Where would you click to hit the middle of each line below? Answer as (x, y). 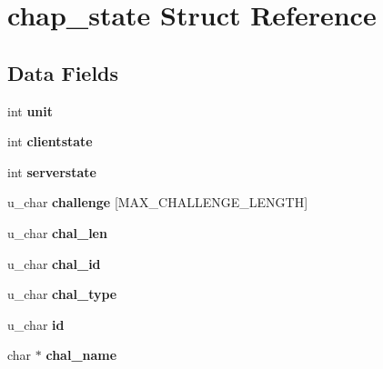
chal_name (81, 355)
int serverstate (52, 171)
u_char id (36, 324)
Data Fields (63, 72)
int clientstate (50, 141)
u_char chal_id (54, 263)
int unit (30, 110)
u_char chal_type (62, 294)
